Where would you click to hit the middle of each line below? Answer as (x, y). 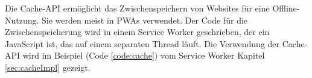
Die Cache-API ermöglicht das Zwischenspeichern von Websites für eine (137, 8)
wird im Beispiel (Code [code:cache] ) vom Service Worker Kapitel (144, 55)
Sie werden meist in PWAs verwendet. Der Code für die (145, 20)
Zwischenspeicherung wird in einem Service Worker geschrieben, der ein (137, 32)
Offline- (286, 8)
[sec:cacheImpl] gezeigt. (48, 67)
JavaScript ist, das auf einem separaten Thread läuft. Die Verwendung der (142, 43)
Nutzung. (22, 20)
